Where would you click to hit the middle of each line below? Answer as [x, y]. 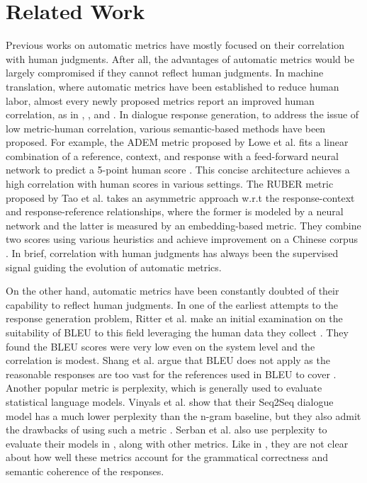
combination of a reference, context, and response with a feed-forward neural [172, 155]
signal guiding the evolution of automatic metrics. [114, 267]
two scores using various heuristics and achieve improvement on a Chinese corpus [182, 239]
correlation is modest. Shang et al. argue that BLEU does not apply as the [168, 360]
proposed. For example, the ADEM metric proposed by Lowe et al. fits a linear [177, 142]
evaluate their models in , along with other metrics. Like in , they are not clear [177, 443]
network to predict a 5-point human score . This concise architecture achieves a [178, 170]
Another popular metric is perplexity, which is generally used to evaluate [164, 388]
